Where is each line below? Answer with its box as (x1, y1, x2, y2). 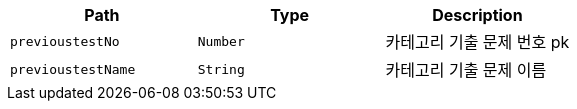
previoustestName (10, 61, 136, 77)
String (197, 61, 245, 77)
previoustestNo (10, 33, 120, 49)
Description (432, 5, 523, 25)
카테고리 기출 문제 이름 (385, 60, 547, 80)
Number (197, 33, 245, 49)
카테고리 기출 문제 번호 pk (385, 32, 570, 52)
